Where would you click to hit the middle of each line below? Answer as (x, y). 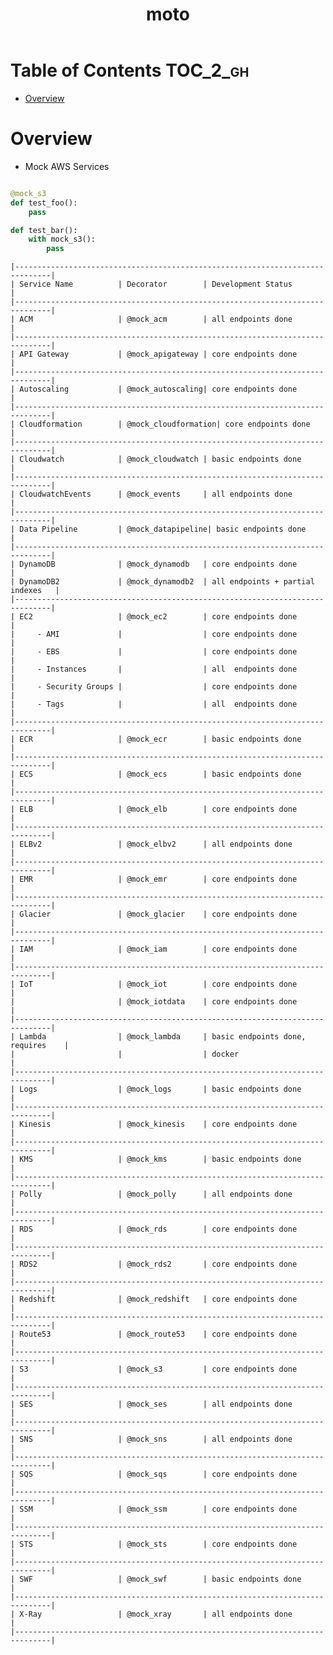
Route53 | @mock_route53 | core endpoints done (158, 1334)
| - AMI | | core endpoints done (154, 634)
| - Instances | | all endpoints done (154, 669)
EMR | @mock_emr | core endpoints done (158, 879)
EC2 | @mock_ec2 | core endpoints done (158, 617)
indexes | (35, 591)
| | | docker (125, 1054)
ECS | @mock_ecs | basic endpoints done (160, 774)
